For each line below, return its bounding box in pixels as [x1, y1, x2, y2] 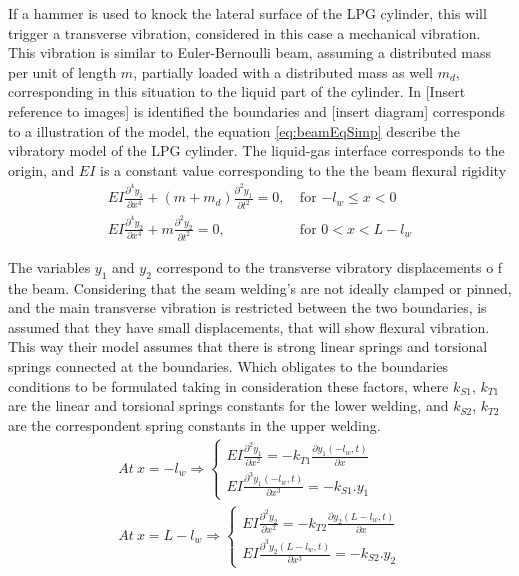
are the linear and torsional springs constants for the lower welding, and [8, 395, 449, 416]
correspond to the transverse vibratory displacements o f [156, 256, 503, 277]
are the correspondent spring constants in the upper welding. [8, 414, 381, 435]
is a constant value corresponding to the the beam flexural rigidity [100, 159, 507, 180]
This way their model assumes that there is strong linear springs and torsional [8, 336, 488, 357]
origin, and [8, 159, 75, 180]
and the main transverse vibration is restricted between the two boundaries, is [8, 297, 487, 318]
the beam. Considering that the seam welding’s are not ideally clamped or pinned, [8, 277, 512, 298]
